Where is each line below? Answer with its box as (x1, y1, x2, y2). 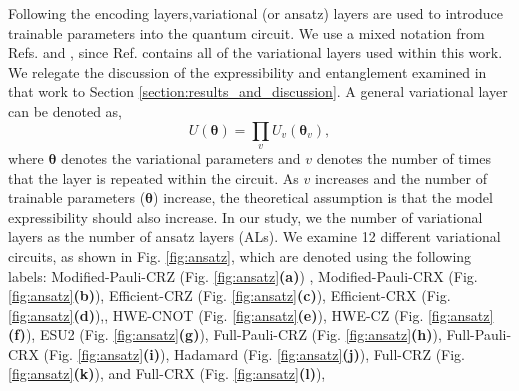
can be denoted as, (8, 100, 123, 121)
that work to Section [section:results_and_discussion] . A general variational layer (8, 81, 508, 102)
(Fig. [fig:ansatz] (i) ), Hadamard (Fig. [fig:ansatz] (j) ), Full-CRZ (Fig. (43, 343, 466, 364)
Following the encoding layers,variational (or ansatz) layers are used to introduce (8, 3, 504, 23)
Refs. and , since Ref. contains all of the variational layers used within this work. (8, 42, 503, 63)
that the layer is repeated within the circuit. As (8, 167, 299, 188)
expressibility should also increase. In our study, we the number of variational (8, 206, 483, 227)
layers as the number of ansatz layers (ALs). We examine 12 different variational (8, 226, 501, 247)
